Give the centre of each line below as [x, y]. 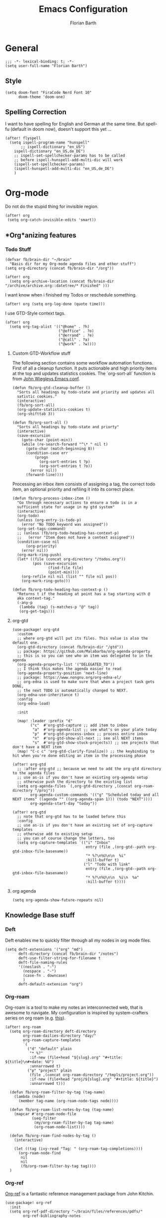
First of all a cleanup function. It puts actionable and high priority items [84, 368]
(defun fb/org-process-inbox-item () [51, 498]
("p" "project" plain [49, 1070]
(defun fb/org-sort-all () [40, 422]
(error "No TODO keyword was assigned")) [65, 524]
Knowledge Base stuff [40, 915]
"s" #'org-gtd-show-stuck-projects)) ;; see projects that [96, 743]
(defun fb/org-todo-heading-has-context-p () [60, 590]
